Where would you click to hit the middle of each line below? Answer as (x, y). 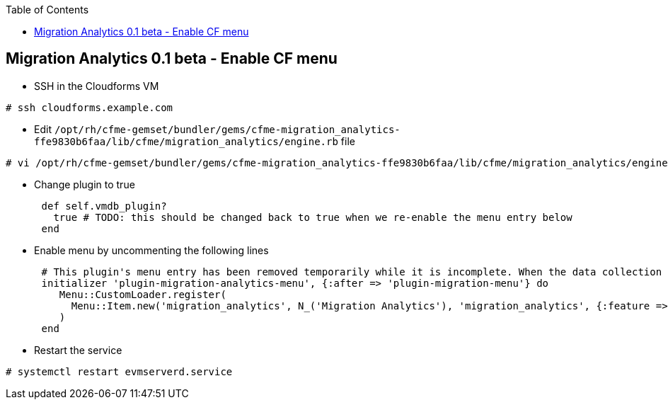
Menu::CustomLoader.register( (143, 294)
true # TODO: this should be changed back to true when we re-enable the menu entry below (313, 217)
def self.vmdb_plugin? (104, 206)
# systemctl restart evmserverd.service (119, 371)
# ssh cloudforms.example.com (90, 107)
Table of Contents (47, 10)
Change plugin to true (85, 184)
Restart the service (78, 350)
